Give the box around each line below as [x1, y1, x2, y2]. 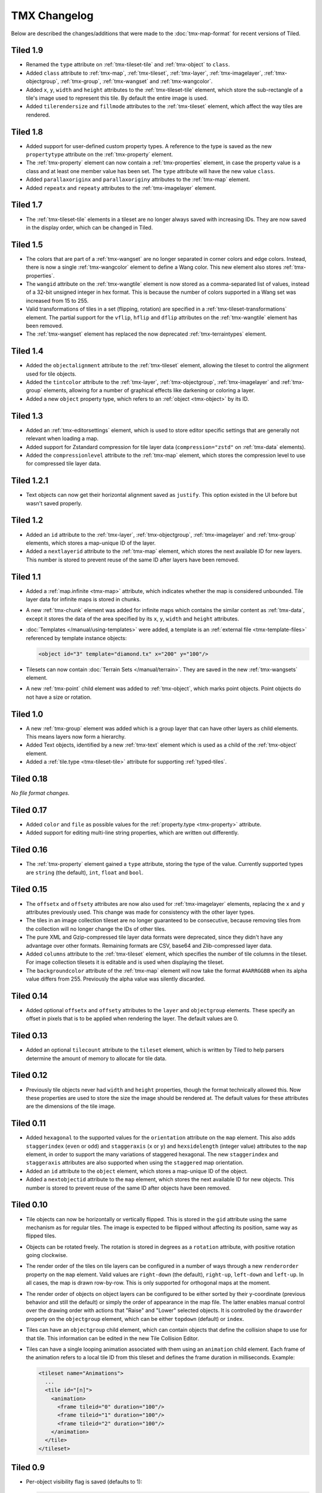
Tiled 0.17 [11, 805, 48, 815]
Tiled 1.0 [11, 709, 44, 719]
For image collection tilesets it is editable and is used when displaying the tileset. [26, 959, 225, 966]
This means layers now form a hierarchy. [26, 733, 126, 740]
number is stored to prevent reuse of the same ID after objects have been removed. [26, 1184, 231, 1191]
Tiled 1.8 [11, 127, 44, 137]
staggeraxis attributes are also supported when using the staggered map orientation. [26, 1159, 244, 1166]
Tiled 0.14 [11, 991, 48, 1001]
